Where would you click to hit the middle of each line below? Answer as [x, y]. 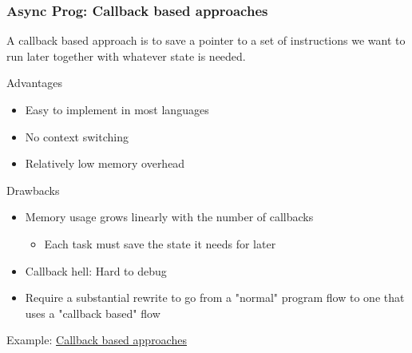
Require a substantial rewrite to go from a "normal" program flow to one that [215, 297]
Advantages [35, 83]
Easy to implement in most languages [117, 109]
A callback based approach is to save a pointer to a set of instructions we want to [206, 40]
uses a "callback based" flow [93, 313]
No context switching [77, 136]
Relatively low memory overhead [105, 163]
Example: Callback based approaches [97, 340]
